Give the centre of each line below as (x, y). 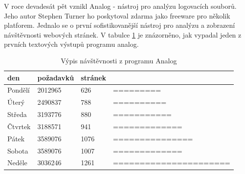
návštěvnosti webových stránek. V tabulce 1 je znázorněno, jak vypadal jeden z (123, 34)
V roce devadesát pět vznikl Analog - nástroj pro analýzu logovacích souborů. (120, 6)
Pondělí (19, 90)
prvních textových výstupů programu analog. (71, 44)
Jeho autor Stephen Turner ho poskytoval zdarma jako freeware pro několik (117, 15)
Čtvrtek (19, 126)
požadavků (56, 77)
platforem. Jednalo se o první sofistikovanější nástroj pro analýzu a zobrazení (120, 25)
